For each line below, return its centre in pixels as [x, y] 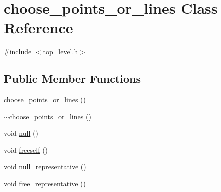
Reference [39, 28]
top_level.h [61, 52]
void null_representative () [45, 166]
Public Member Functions [72, 79]
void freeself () [26, 149]
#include [18, 52]
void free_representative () [45, 183]
